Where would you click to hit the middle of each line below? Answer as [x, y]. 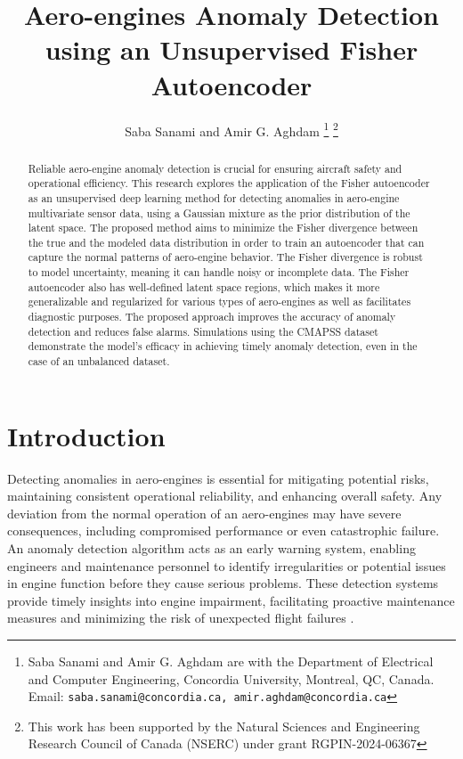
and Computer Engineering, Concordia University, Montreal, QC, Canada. [231, 678]
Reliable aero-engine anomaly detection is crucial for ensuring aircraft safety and [215, 168]
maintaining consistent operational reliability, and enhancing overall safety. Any [225, 496]
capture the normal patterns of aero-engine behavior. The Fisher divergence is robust [225, 257]
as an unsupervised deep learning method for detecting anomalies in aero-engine [214, 197]
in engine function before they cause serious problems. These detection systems [223, 583]
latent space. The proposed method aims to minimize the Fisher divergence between [223, 228]
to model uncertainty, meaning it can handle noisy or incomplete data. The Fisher [219, 272]
